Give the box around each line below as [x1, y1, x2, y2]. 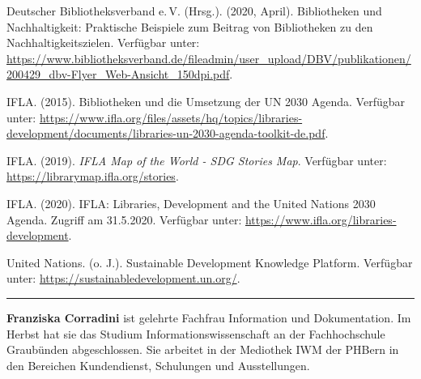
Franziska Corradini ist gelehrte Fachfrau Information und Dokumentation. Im [6, 309, 411, 326]
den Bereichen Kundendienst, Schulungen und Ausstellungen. [6, 356, 310, 373]
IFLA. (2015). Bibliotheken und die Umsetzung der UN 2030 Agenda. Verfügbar [6, 92, 405, 109]
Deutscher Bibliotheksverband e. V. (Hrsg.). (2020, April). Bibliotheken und [6, 2, 382, 19]
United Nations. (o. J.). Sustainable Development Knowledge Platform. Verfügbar [6, 253, 413, 270]
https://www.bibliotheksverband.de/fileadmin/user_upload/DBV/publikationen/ [6, 49, 411, 66]
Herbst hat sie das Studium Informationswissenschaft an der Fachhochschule [6, 325, 385, 342]
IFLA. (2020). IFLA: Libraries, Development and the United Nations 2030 [6, 194, 376, 211]
